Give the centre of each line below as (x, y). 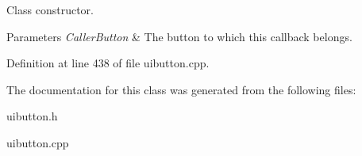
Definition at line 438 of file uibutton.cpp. (108, 63)
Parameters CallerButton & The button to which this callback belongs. (179, 36)
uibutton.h (32, 116)
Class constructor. (50, 10)
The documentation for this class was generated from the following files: (181, 89)
